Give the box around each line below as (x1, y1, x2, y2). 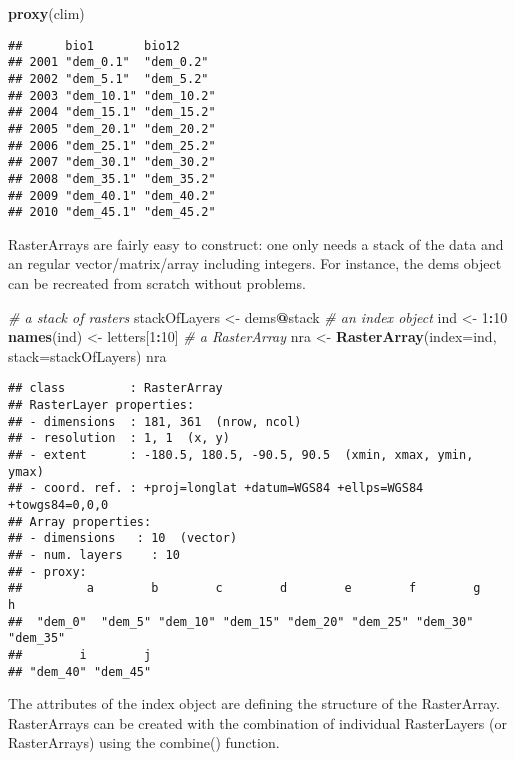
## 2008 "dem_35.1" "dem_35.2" (8, 171, 216, 186)
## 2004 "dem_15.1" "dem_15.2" (8, 105, 216, 120)
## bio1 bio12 (8, 38, 180, 53)
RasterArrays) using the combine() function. (8, 732, 280, 753)
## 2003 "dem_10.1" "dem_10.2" (8, 88, 216, 103)
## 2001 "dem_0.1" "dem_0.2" (8, 55, 209, 70)
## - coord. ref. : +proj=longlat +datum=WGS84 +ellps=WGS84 (8, 481, 424, 496)
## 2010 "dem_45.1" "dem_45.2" (8, 205, 216, 220)
